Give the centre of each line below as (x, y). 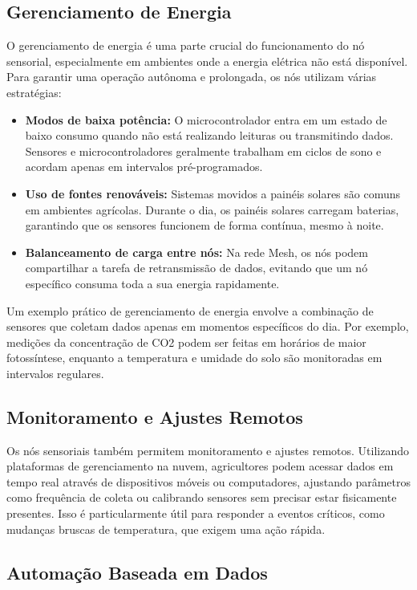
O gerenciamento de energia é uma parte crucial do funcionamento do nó (186, 45)
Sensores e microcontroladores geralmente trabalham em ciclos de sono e (203, 151)
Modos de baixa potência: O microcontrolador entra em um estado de (206, 119)
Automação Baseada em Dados (137, 572)
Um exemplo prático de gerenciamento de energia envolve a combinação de (190, 310)
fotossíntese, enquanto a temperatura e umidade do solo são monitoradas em (194, 358)
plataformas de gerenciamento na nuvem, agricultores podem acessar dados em (200, 466)
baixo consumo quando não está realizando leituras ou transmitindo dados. (209, 135)
